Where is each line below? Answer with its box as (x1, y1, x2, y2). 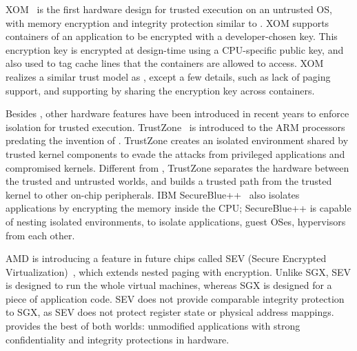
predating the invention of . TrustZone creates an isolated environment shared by (6, 133, 349, 148)
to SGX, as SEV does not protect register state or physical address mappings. (6, 305, 334, 319)
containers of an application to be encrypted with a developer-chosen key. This (6, 29, 338, 43)
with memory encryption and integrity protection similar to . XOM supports (6, 15, 329, 30)
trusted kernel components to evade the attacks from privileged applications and (6, 146, 345, 161)
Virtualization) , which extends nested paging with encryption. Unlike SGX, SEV (6, 264, 351, 279)
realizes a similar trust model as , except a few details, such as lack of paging (6, 69, 331, 83)
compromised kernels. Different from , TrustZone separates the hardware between (6, 160, 349, 174)
